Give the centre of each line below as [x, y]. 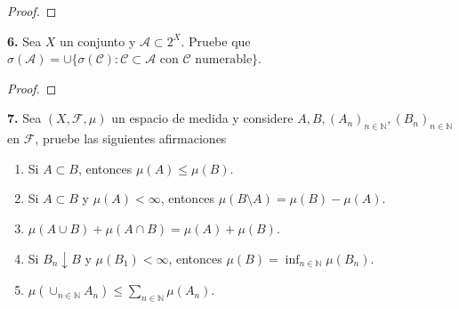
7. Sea [24, 118]
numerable [224, 60]
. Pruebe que [216, 41]
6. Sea [24, 41]
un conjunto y [98, 41]
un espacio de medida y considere [202, 118]
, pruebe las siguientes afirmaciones [131, 138]
